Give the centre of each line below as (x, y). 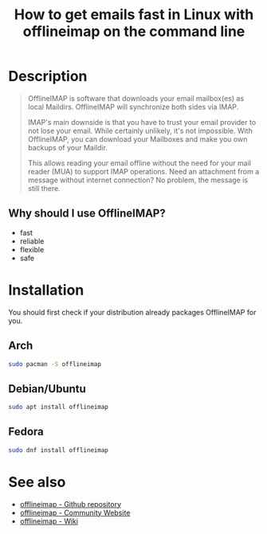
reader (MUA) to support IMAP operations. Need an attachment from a (143, 171)
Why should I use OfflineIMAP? (87, 214)
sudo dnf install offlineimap (59, 450)
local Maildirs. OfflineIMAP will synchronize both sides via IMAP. (133, 107)
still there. (44, 188)
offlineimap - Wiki (49, 521)
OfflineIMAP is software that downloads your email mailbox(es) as (136, 98)
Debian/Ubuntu (47, 389)
